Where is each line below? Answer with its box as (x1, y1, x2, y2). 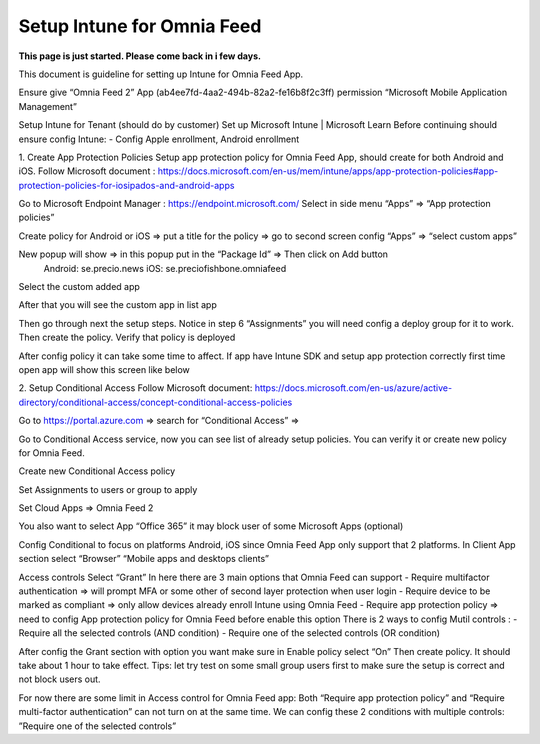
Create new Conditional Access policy (18, 465, 176, 477)
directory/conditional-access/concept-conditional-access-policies (18, 396, 293, 408)
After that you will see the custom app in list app (18, 299, 217, 311)
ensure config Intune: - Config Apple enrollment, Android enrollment (18, 133, 300, 145)
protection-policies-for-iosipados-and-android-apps (18, 179, 235, 191)
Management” (18, 100, 77, 112)
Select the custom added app (18, 281, 140, 293)
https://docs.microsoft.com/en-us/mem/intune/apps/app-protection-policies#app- (157, 165, 499, 177)
